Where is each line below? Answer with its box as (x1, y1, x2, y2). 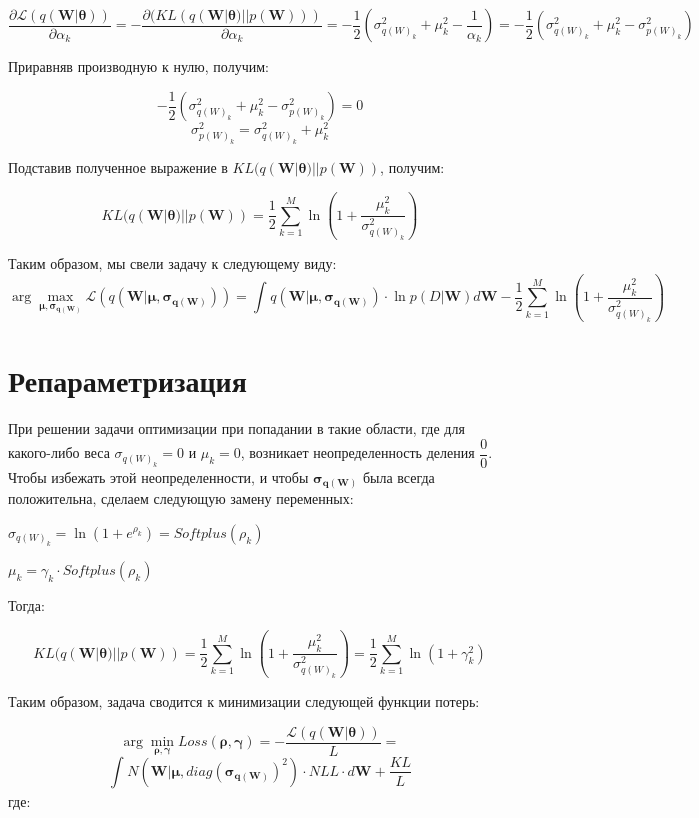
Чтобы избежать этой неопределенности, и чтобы (8, 466, 309, 487)
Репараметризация (8, 360, 247, 401)
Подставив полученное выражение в (8, 157, 228, 178)
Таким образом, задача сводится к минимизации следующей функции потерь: (8, 691, 480, 712)
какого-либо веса (8, 442, 110, 463)
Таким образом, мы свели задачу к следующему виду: (8, 253, 337, 274)
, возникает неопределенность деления (240, 442, 475, 463)
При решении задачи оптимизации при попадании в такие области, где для (8, 418, 465, 439)
